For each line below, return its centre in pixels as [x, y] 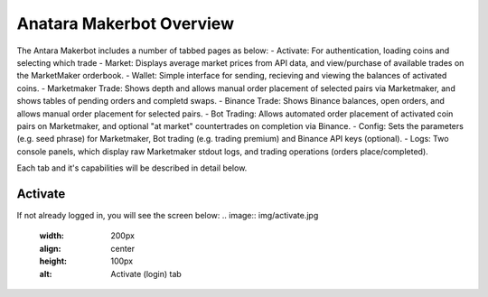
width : [52, 236]
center [123, 248]
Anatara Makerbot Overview [126, 23]
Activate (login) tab [146, 274]
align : [50, 248]
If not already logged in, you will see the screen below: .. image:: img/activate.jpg [168, 215]
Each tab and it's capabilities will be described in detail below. [132, 168]
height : [53, 261]
